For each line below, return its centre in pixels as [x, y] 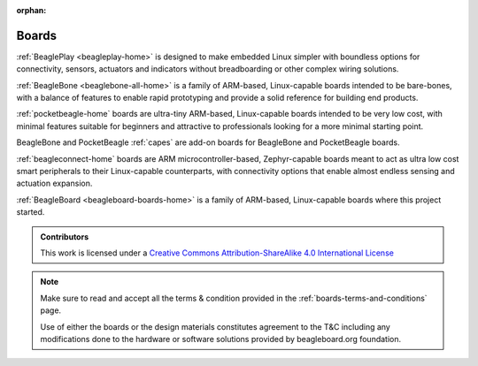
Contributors [65, 236]
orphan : [31, 10]
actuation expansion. [54, 183]
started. [31, 212]
